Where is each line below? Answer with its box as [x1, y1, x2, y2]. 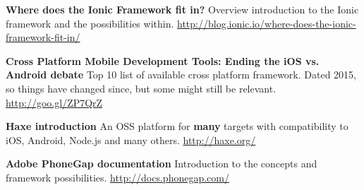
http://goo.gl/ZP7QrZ [6, 95, 103, 109]
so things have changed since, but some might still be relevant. [6, 81, 277, 95]
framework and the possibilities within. [6, 16, 174, 30]
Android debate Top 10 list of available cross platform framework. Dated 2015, [6, 67, 356, 82]
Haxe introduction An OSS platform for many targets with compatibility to [6, 119, 348, 133]
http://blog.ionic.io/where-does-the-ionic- [177, 16, 356, 30]
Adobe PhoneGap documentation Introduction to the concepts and [6, 156, 317, 171]
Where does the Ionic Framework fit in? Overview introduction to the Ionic [6, 2, 359, 16]
